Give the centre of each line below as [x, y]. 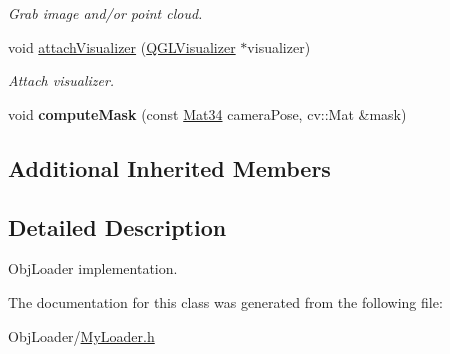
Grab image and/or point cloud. [105, 13]
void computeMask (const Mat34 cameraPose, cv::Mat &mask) [207, 113]
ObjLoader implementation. [93, 268]
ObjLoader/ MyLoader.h [81, 335]
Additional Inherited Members [169, 167]
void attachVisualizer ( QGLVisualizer [122, 46]
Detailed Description [117, 226]
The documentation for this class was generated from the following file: [225, 301]
